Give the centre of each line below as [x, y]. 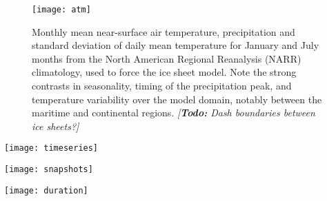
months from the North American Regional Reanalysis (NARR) [167, 58]
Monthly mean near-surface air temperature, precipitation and [163, 31]
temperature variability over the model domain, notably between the [177, 99]
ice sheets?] [56, 126]
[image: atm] [61, 10]
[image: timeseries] [51, 148]
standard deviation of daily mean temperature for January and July [176, 45]
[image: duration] [46, 190]
